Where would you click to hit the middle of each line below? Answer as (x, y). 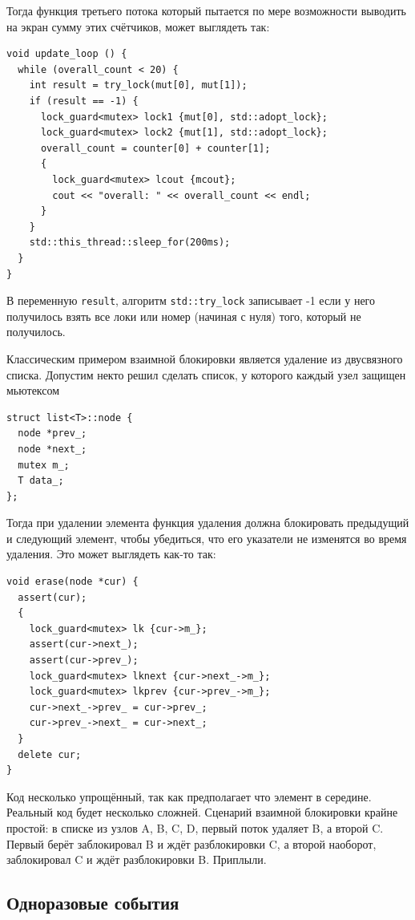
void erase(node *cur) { (73, 582)
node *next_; (52, 449)
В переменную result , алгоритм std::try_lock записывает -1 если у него (191, 300)
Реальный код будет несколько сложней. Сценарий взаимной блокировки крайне (202, 812)
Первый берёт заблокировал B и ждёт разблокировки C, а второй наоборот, (191, 843)
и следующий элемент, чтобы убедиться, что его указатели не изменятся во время (207, 538)
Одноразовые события (93, 903)
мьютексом (33, 390)
